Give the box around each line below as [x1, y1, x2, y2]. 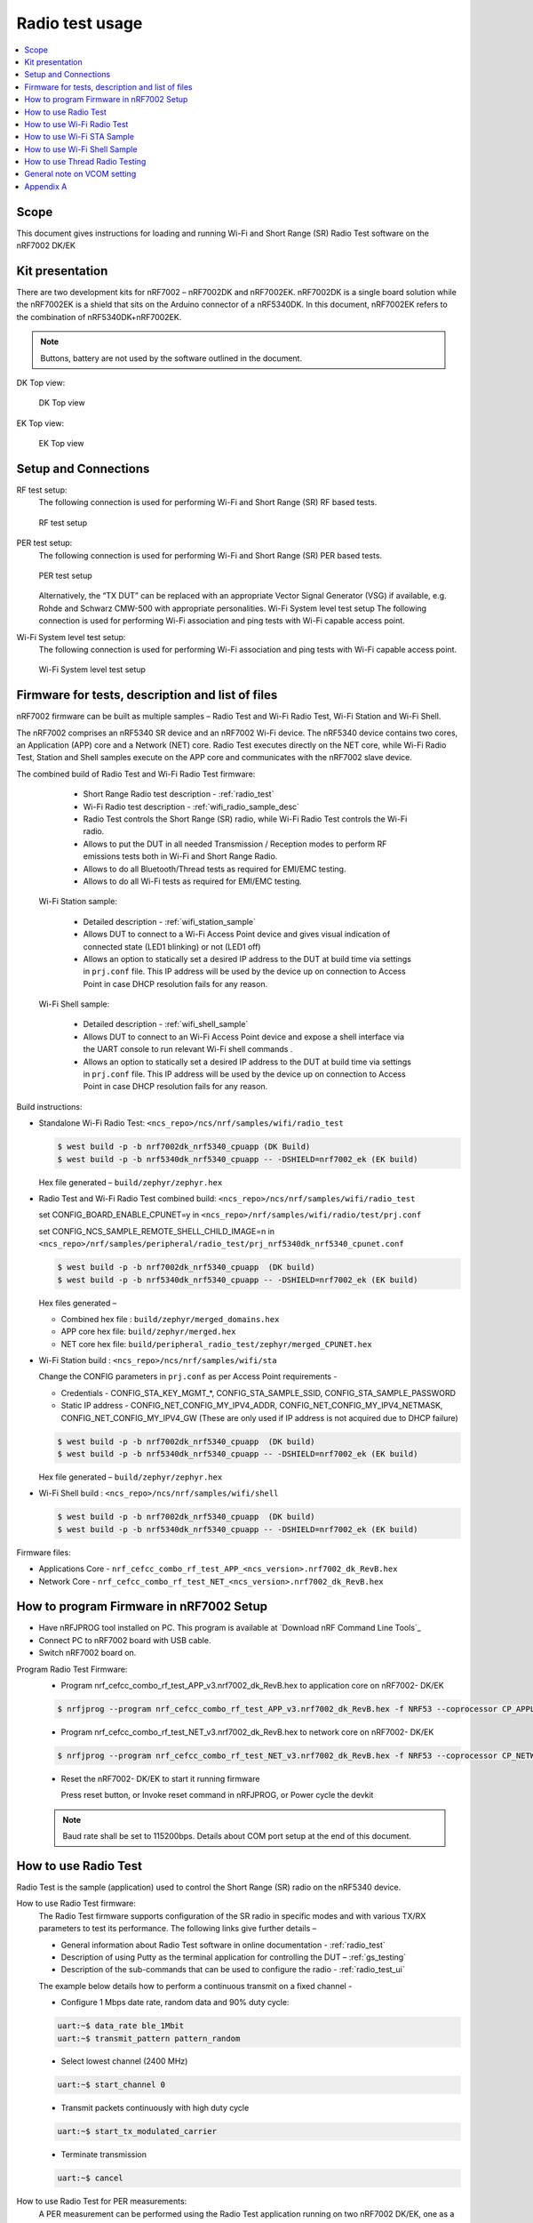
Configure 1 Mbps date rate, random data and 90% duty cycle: [60, 1997, 290, 2008]
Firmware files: [16, 1547, 71, 1558]
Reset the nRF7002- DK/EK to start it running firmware [60, 1773, 260, 1784]
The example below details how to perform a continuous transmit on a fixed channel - [38, 1980, 353, 1991]
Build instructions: [16, 1101, 83, 1111]
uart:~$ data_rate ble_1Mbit [57, 2021, 185, 2031]
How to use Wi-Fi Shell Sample [24, 143, 138, 155]
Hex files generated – [38, 1297, 117, 1308]
